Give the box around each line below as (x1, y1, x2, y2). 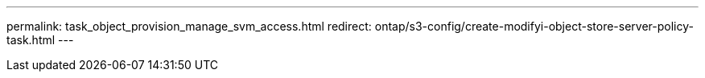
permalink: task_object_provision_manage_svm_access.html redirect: (6, 19, 372, 33)
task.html (6, 33, 56, 47)
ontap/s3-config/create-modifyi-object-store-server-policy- (374, 19, 694, 33)
